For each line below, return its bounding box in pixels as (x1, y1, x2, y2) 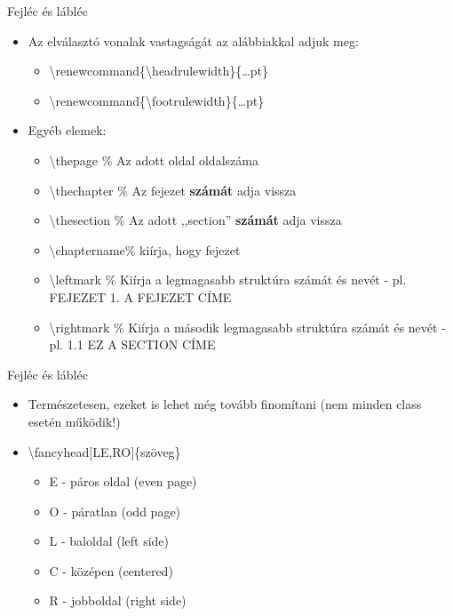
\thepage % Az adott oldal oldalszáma (49, 150, 258, 169)
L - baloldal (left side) (49, 532, 170, 550)
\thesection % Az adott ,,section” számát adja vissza (49, 211, 342, 229)
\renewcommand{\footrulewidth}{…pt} (49, 91, 265, 109)
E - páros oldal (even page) (49, 472, 197, 491)
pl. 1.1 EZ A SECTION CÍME (49, 335, 216, 354)
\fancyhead (28, 442, 90, 460)
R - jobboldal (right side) (49, 591, 187, 610)
